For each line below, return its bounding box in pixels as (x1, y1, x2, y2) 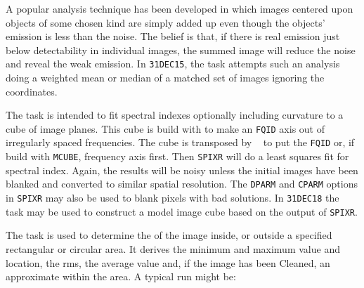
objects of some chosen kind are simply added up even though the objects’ (6, 15, 325, 30)
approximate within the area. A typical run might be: (6, 269, 236, 284)
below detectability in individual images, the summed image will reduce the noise (6, 42, 356, 57)
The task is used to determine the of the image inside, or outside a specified (6, 228, 332, 242)
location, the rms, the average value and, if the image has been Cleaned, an (6, 255, 330, 270)
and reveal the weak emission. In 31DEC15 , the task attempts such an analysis (6, 56, 340, 71)
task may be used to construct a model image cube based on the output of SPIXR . (6, 204, 358, 218)
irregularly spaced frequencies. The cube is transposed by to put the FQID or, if (6, 135, 355, 150)
